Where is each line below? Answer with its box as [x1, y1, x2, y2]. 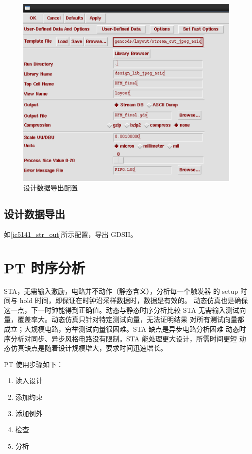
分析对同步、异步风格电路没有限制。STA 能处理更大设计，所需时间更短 [10, 333, 237, 343]
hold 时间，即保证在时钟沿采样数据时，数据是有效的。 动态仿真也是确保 [19, 295, 248, 305]
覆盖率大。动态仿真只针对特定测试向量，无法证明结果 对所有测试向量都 [17, 314, 244, 324]
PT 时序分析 [4, 257, 85, 277]
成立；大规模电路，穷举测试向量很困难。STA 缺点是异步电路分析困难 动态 [4, 324, 239, 334]
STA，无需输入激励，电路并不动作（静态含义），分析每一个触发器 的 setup [4, 286, 238, 296]
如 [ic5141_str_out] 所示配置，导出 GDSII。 [4, 229, 137, 239]
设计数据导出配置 [23, 183, 78, 193]
